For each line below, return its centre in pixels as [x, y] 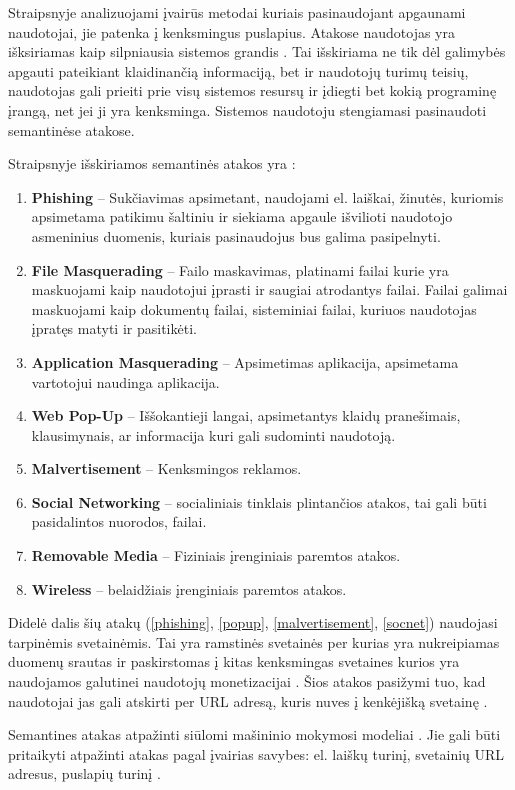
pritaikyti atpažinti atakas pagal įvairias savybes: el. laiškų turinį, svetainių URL [256, 753]
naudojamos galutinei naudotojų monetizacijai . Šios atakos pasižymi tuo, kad [247, 681]
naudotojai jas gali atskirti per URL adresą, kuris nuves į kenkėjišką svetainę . [248, 700]
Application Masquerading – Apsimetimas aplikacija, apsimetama [245, 361]
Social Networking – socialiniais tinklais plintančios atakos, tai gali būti [259, 501]
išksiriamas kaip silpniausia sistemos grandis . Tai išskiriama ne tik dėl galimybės [257, 51]
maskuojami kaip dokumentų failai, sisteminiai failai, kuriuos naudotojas [254, 308]
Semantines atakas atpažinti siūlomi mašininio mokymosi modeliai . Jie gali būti [254, 734]
